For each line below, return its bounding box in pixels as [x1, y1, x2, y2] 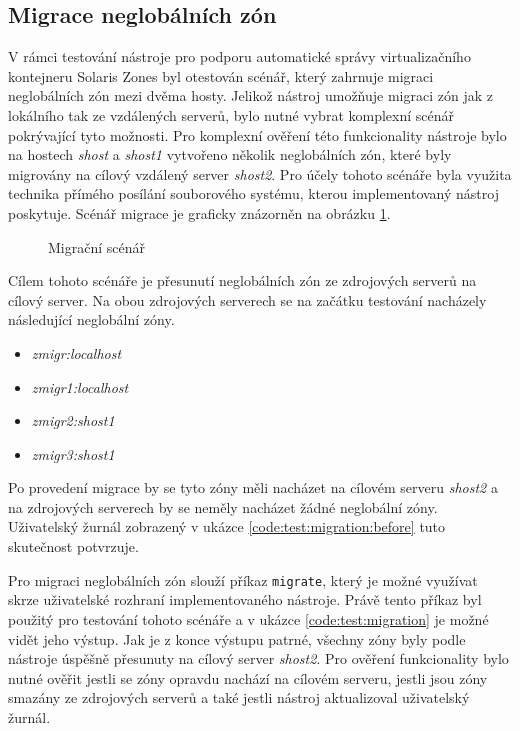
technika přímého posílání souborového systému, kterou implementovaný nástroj [8, 183, 499, 204]
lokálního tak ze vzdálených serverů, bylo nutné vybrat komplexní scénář [8, 104, 454, 125]
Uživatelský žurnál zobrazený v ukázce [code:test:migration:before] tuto [8, 516, 446, 537]
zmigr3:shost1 [31, 443, 115, 464]
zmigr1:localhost [31, 376, 129, 397]
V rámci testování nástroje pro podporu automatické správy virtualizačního [8, 46, 471, 67]
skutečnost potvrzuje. [8, 536, 139, 557]
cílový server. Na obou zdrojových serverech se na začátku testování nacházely [8, 289, 487, 310]
